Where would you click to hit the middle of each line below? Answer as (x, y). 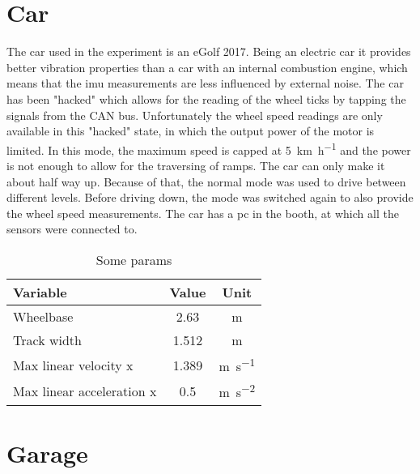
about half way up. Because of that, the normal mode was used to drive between (206, 181)
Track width (47, 339)
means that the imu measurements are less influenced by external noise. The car (205, 83)
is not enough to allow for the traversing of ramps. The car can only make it (196, 165)
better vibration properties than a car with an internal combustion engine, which (207, 67)
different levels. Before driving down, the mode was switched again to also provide (210, 197)
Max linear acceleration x (85, 391)
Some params (134, 259)
